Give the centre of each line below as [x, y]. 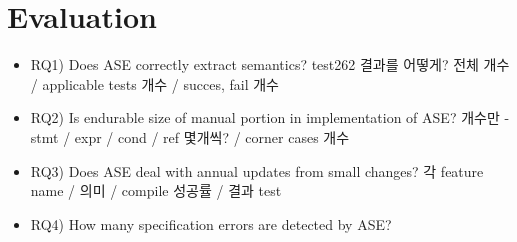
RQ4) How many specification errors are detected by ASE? [211, 223]
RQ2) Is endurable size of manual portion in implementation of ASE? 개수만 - [270, 117]
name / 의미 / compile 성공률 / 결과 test [156, 190]
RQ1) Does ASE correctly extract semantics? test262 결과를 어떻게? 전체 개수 [270, 64]
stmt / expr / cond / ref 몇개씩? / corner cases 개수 [190, 136]
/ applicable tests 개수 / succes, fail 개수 [154, 83]
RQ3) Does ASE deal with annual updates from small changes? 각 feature [257, 170]
